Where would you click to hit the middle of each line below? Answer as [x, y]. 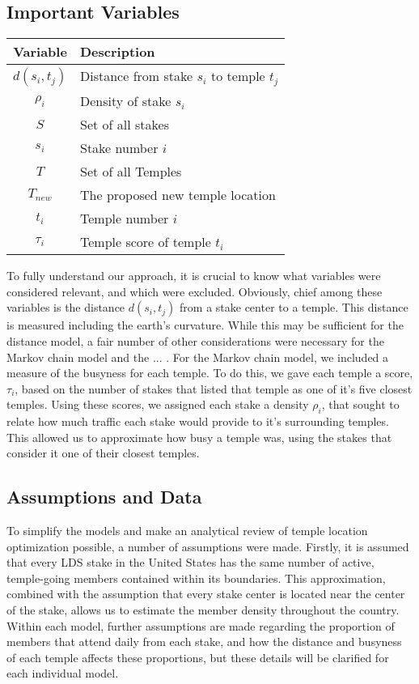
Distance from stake [137, 76]
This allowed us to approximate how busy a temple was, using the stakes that [199, 437]
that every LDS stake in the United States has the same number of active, [190, 562]
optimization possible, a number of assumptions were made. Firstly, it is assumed [208, 546]
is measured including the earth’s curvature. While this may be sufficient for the [205, 325]
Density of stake [126, 101]
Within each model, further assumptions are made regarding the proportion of [201, 625]
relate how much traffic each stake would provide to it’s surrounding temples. [198, 421]
